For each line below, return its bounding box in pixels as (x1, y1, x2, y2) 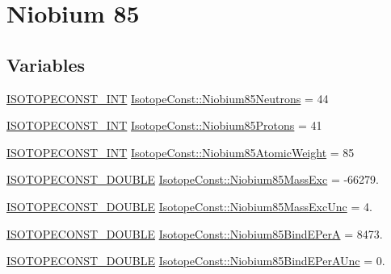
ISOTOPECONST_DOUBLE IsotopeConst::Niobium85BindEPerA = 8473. (6, 225, 383, 242)
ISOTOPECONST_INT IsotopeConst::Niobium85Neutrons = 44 (6, 89, 329, 106)
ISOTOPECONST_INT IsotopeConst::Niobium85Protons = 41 (6, 117, 322, 134)
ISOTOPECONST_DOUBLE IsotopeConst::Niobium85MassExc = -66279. (6, 171, 380, 188)
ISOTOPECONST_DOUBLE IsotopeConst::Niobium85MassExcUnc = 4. (6, 197, 372, 214)
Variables (6, 52, 86, 77)
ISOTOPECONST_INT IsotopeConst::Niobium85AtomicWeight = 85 (6, 143, 355, 160)
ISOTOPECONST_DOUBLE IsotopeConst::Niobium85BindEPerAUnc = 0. (6, 252, 385, 269)
